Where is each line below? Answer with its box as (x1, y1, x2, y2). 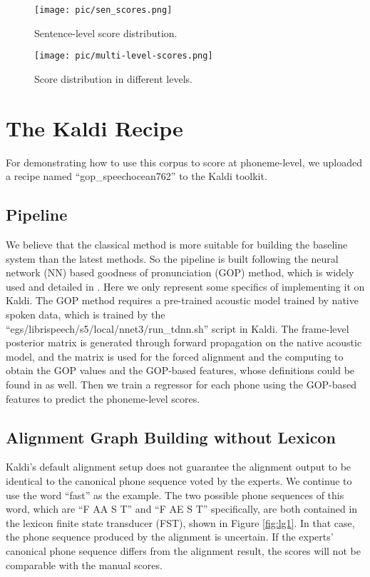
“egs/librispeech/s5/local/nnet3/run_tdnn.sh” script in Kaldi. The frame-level (6, 321, 349, 336)
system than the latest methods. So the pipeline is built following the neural (6, 251, 339, 266)
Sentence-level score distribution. (34, 25, 178, 40)
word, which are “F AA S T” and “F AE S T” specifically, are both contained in (6, 501, 358, 516)
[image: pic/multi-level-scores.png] (34, 51, 213, 61)
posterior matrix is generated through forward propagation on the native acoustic (6, 335, 362, 350)
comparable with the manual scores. (6, 557, 163, 572)
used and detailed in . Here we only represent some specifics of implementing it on (6, 279, 365, 293)
